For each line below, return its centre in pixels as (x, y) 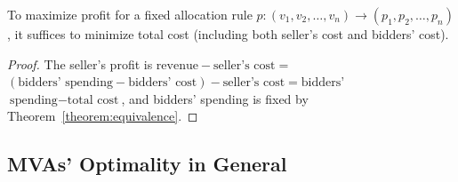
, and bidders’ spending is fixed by (215, 98)
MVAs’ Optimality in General (147, 164)
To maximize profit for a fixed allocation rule (130, 14)
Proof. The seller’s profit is (80, 63)
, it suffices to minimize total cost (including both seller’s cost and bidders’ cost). (228, 34)
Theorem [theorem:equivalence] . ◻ (103, 116)
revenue (177, 65)
